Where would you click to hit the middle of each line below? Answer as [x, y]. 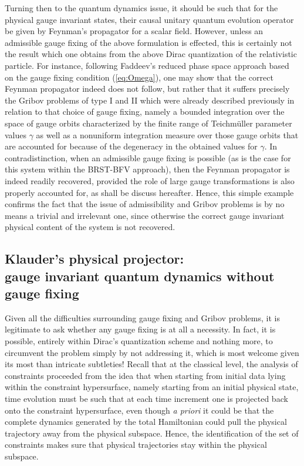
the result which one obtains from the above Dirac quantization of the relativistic [151, 54]
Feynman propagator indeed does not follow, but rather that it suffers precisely [147, 89]
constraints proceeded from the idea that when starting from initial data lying [145, 375]
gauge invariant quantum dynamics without [140, 276]
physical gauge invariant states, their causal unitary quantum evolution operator [149, 19]
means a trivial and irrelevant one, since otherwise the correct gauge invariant [145, 215]
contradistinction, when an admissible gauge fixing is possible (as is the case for [148, 157]
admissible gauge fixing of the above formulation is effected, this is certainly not [148, 42]
